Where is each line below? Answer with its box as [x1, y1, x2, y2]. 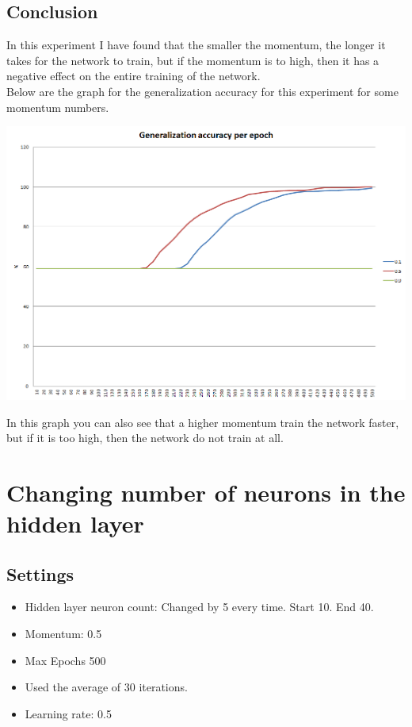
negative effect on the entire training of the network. [6, 67, 261, 84]
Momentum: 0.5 [25, 625, 102, 642]
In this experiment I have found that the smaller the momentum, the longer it [6, 37, 386, 53]
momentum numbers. [6, 98, 109, 115]
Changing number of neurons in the [6, 475, 406, 508]
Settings [6, 561, 74, 586]
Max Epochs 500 [25, 652, 106, 668]
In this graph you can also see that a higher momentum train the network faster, [6, 414, 399, 430]
